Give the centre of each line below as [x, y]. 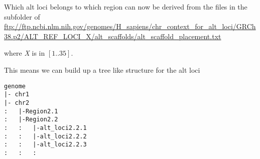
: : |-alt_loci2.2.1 [45, 128]
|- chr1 [17, 95]
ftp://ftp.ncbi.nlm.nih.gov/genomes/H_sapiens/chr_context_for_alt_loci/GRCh [130, 26]
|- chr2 [17, 103]
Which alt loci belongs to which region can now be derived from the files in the [126, 7]
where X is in [25, 53]
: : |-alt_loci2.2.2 [45, 136]
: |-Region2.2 [31, 120]
